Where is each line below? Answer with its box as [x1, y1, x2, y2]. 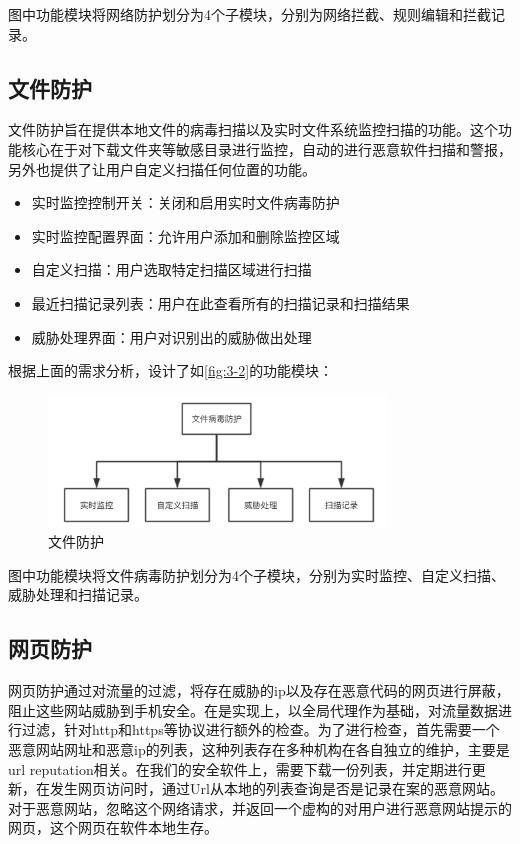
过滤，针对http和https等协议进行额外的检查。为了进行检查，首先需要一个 [21, 719, 500, 740]
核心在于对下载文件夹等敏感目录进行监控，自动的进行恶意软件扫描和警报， [21, 138, 512, 159]
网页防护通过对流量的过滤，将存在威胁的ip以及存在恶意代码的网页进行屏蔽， [8, 680, 510, 701]
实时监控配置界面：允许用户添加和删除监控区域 [31, 225, 340, 246]
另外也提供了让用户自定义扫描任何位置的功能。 [8, 158, 316, 179]
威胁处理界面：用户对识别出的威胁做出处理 [31, 326, 312, 347]
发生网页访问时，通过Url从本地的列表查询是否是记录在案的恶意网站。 [49, 778, 504, 799]
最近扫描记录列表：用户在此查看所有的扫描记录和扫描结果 [31, 292, 410, 313]
